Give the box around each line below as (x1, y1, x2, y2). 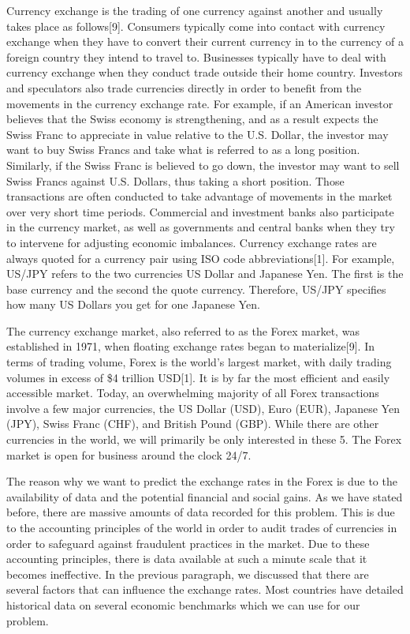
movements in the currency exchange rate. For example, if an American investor (6, 95, 393, 111)
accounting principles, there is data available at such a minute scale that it (6, 550, 367, 567)
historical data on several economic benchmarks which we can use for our (6, 596, 360, 613)
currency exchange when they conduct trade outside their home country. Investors (6, 64, 403, 81)
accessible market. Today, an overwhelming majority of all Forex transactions (6, 385, 379, 401)
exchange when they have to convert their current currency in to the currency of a (6, 33, 404, 50)
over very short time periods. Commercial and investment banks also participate (6, 203, 394, 219)
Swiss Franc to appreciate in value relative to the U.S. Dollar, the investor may (6, 126, 389, 142)
